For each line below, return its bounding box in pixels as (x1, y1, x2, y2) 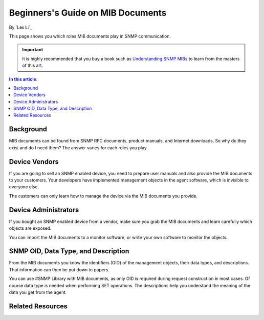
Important (22, 47, 44, 53)
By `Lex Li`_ (9, 24, 33, 30)
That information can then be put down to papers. (9, 266, 110, 273)
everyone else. (9, 184, 39, 190)
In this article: (9, 76, 38, 82)
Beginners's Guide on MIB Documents (9, 7, 167, 18)
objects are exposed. (9, 225, 51, 231)
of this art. (22, 62, 44, 68)
